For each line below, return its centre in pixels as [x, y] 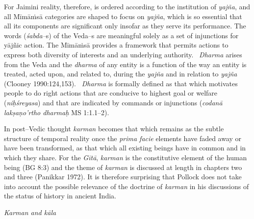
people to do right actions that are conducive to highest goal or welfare [111, 93]
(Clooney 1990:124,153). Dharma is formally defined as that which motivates [121, 83]
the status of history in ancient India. [60, 196]
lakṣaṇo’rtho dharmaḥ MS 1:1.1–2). [57, 112]
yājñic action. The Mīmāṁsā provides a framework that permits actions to [116, 45]
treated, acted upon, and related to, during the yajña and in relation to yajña [121, 74]
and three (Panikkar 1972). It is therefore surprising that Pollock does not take [123, 177]
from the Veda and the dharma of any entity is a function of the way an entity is [125, 64]
